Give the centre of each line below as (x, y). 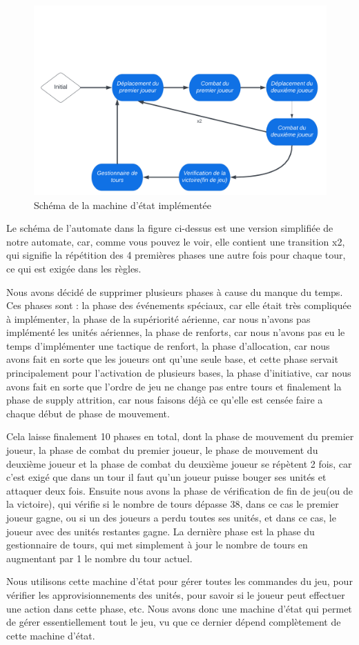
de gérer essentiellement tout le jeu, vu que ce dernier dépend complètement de (174, 622)
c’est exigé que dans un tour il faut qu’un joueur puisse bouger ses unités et (166, 477)
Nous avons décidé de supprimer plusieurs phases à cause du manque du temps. (175, 291)
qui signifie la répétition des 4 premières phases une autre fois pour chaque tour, (176, 255)
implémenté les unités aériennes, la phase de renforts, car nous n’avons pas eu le (176, 332)
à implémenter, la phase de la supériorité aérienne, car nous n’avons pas (158, 318)
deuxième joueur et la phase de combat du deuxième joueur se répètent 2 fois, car (179, 463)
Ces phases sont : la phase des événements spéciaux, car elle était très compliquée (179, 305)
